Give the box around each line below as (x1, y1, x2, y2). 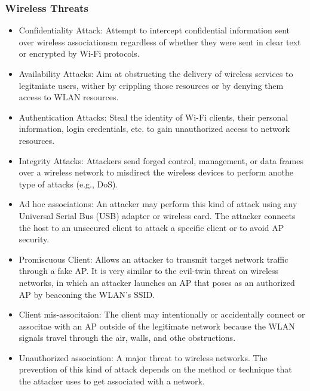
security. (19, 233, 50, 245)
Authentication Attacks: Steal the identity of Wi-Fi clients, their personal (19, 110, 288, 123)
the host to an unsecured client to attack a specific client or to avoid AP (19, 221, 284, 233)
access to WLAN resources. (19, 91, 119, 103)
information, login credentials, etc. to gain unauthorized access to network (19, 122, 290, 135)
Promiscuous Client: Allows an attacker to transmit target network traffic (19, 253, 288, 265)
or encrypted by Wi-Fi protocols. (19, 47, 140, 60)
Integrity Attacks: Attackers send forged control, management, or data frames (19, 154, 303, 167)
